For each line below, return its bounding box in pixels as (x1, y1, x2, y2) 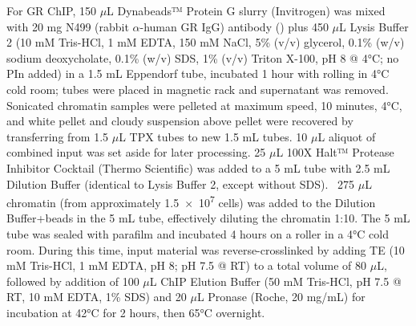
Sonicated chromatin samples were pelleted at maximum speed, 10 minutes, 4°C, (6, 96, 402, 113)
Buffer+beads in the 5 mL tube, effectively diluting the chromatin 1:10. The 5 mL (6, 210, 410, 226)
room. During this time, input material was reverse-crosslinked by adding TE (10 (6, 241, 405, 258)
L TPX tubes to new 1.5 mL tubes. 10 (119, 128, 308, 145)
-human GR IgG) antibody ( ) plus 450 (139, 18, 329, 35)
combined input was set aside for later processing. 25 (6, 144, 266, 161)
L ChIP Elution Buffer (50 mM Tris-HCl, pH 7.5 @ (149, 272, 402, 289)
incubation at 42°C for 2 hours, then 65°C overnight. (6, 304, 265, 320)
